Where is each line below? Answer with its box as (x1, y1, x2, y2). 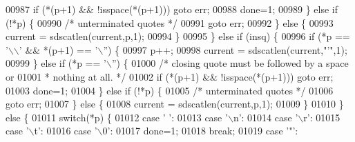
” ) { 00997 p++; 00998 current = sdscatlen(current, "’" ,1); (103, 42, 347, 57)
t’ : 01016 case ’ (34, 123, 97, 138)
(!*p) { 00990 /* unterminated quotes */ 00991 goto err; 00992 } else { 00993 (6, 15, 334, 30)
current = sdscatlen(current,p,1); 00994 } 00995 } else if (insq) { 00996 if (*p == (6, 29, 350, 43)
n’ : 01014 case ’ (233, 110, 298, 124)
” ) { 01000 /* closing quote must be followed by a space (111, 56, 349, 70)
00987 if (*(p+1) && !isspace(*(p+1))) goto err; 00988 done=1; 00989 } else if (6, 2, 338, 16)
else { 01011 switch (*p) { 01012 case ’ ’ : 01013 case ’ (6, 110, 228, 124)
